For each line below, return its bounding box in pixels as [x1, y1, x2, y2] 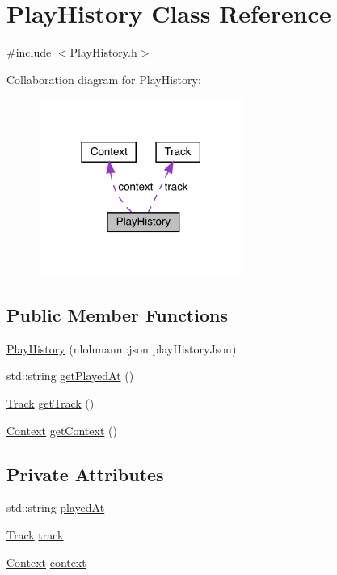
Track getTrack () [6, 395, 95, 412]
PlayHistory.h [70, 44, 137, 61]
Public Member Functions [6, 302, 228, 328]
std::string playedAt [6, 499, 105, 516]
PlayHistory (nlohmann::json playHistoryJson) [6, 340, 237, 357]
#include [6, 44, 52, 61]
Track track [6, 526, 64, 543]
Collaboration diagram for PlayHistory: [6, 70, 201, 87]
